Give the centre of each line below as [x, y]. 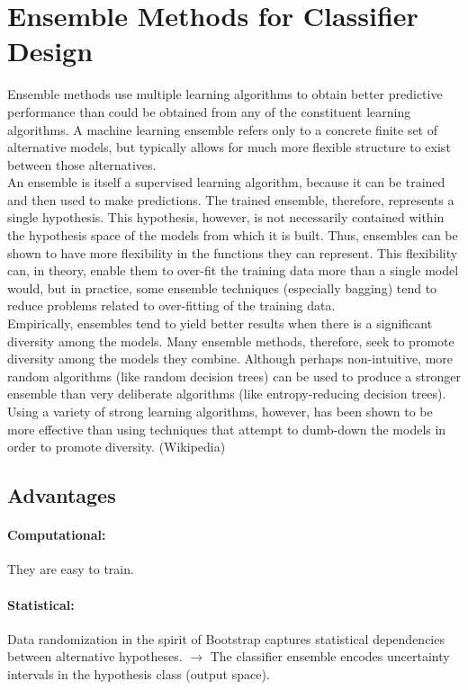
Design [50, 51]
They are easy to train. [71, 569]
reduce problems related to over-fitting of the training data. [171, 305]
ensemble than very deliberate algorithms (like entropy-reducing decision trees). [227, 394]
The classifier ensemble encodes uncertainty [330, 656]
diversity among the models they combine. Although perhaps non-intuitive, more [230, 358]
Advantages [62, 495]
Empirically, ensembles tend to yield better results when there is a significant [220, 323]
